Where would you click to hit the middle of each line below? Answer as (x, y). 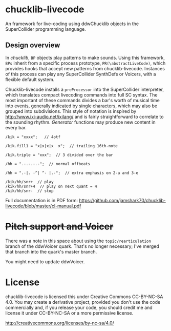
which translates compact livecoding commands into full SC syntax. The (81, 95)
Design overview (33, 45)
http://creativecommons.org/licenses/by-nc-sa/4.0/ (60, 323)
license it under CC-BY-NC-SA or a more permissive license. (69, 313)
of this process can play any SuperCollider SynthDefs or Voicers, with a (81, 74)
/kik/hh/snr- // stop (29, 191)
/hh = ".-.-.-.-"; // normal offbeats (48, 164)
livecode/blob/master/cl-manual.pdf (43, 206)
